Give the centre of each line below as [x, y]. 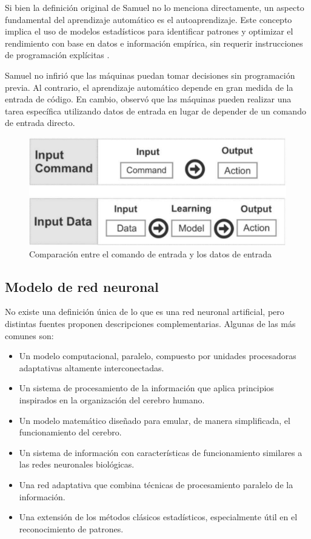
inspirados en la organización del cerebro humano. [112, 399]
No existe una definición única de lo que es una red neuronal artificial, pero [145, 312]
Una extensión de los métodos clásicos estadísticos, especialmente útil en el [158, 517]
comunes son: [29, 335]
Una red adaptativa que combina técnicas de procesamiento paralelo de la [156, 484]
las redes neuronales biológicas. [77, 464]
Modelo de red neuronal [82, 286]
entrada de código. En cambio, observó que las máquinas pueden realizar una [148, 99]
